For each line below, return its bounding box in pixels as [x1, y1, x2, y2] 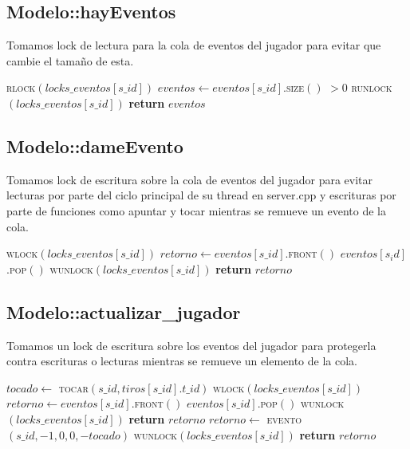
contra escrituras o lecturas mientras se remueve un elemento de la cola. [6, 353, 357, 369]
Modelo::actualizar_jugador [6, 299, 241, 324]
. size [283, 79, 305, 96]
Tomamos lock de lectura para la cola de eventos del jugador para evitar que [6, 37, 381, 53]
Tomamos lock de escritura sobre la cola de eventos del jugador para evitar [6, 171, 373, 187]
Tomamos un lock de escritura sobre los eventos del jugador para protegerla [6, 337, 376, 353]
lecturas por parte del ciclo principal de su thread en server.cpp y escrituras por [6, 187, 396, 203]
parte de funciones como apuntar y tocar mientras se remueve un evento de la [6, 202, 386, 219]
